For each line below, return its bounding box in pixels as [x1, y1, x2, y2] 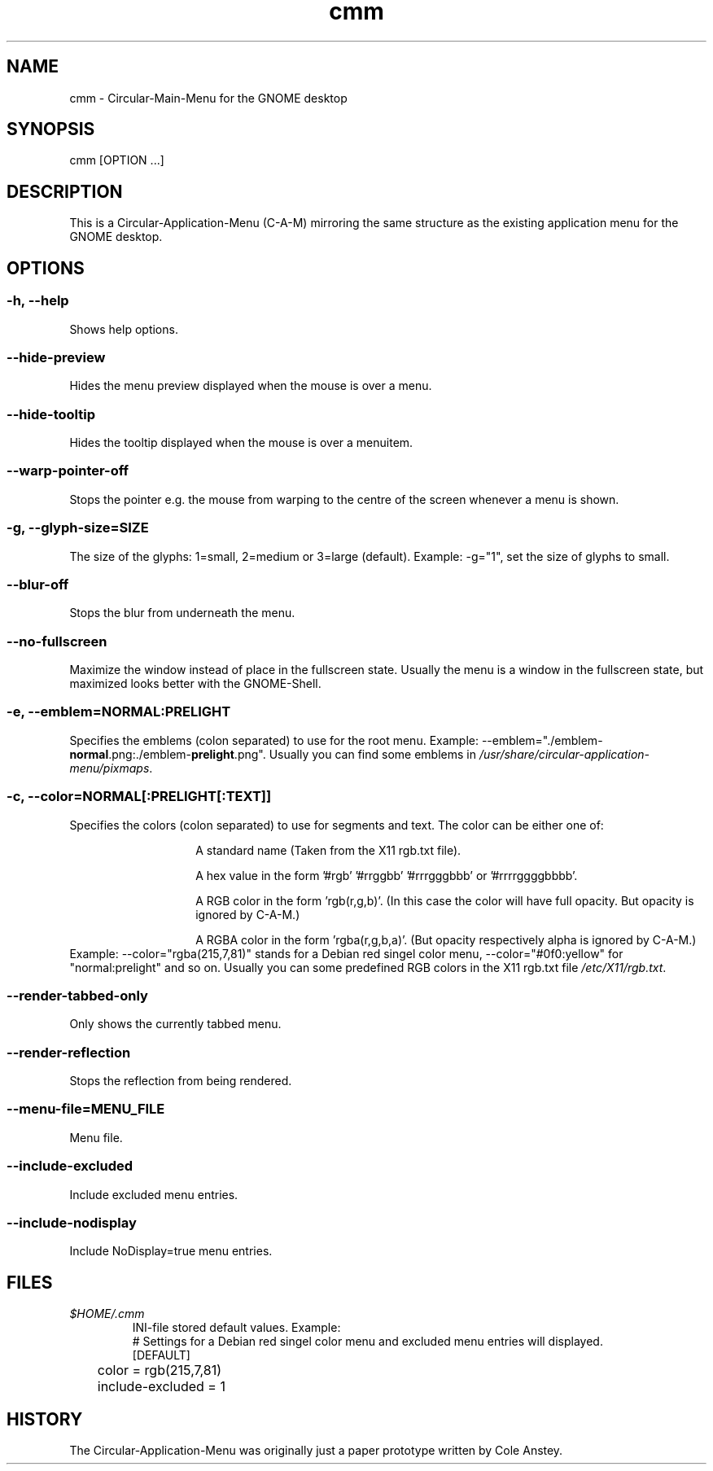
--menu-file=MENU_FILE [7, 1101, 165, 1118]
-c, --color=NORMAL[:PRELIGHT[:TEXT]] [7, 788, 272, 805]
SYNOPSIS [7, 119, 95, 140]
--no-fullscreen [7, 633, 107, 650]
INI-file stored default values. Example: [132, 1320, 341, 1335]
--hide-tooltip [7, 405, 95, 422]
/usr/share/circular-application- [479, 746, 650, 761]
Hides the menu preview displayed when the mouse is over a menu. [69, 379, 432, 393]
